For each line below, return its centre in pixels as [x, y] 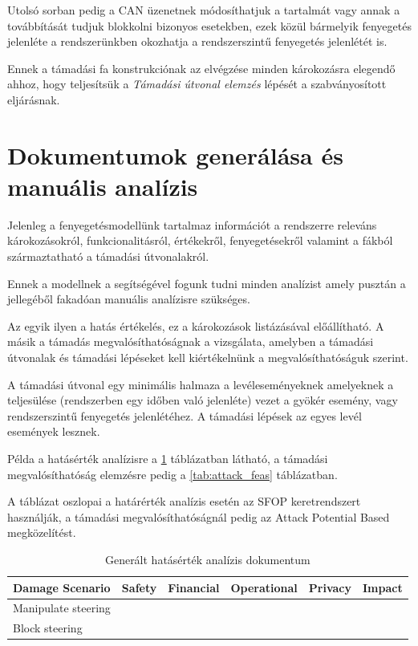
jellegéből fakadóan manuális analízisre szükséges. [129, 299]
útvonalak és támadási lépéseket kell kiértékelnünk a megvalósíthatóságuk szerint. [208, 358]
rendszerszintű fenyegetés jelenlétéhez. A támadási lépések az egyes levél [185, 415]
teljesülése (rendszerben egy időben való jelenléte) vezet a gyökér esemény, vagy [203, 400]
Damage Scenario [62, 587]
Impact [383, 587]
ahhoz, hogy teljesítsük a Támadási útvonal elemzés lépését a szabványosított [197, 84]
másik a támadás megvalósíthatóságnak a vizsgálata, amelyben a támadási [191, 341]
